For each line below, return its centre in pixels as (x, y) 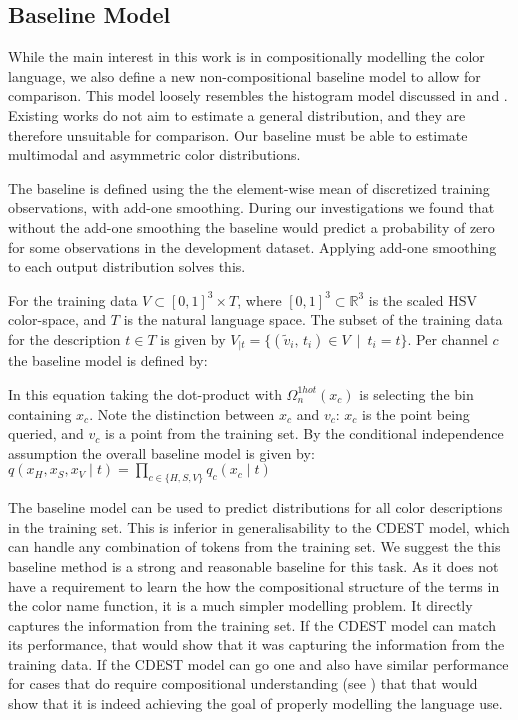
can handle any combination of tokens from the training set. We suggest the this (254, 546)
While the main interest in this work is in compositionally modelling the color (246, 56)
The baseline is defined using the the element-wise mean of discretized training (249, 187)
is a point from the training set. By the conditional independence (304, 433)
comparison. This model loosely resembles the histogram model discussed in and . (258, 95)
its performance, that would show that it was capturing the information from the (256, 644)
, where (259, 299)
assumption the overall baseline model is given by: (161, 452)
